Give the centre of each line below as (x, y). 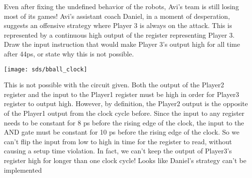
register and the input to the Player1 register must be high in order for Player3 (122, 94)
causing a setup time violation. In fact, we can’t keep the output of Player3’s (118, 151)
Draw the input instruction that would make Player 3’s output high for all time (122, 44)
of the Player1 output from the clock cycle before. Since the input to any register (124, 113)
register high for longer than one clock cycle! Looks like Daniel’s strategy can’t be (125, 160)
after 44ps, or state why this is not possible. (69, 53)
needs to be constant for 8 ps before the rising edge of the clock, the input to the (124, 122)
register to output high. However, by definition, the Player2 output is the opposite (126, 103)
